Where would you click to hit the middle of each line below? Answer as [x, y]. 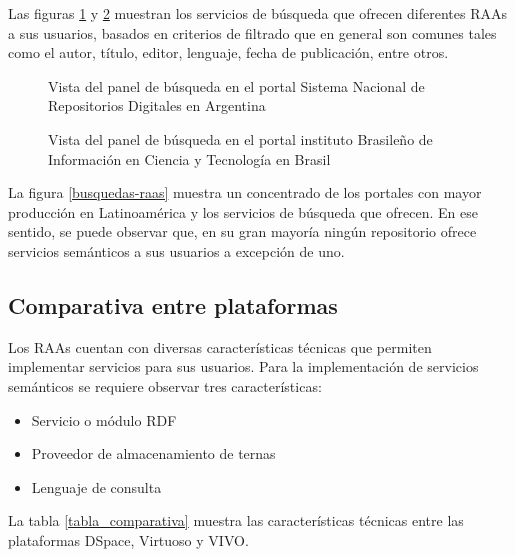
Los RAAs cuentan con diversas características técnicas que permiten [220, 346]
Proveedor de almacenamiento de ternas [153, 453]
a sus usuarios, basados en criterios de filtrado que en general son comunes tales [252, 32]
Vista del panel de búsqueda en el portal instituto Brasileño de [240, 138]
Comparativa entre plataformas [173, 304]
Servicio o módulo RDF [104, 419]
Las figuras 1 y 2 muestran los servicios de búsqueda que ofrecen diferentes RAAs [258, 13]
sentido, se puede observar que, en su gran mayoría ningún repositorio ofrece [242, 231]
